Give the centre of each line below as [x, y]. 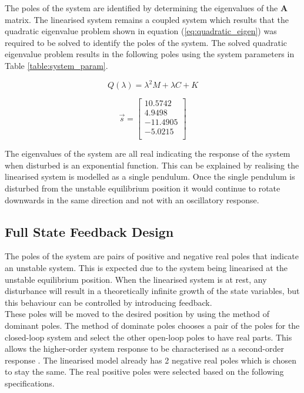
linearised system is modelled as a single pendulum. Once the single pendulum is [150, 176]
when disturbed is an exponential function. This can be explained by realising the [152, 165]
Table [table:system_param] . [56, 65]
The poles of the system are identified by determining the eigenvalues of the [141, 8]
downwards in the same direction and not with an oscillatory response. [132, 199]
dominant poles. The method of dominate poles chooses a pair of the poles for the [152, 325]
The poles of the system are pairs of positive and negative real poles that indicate [152, 256]
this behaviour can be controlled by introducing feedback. [108, 302]
